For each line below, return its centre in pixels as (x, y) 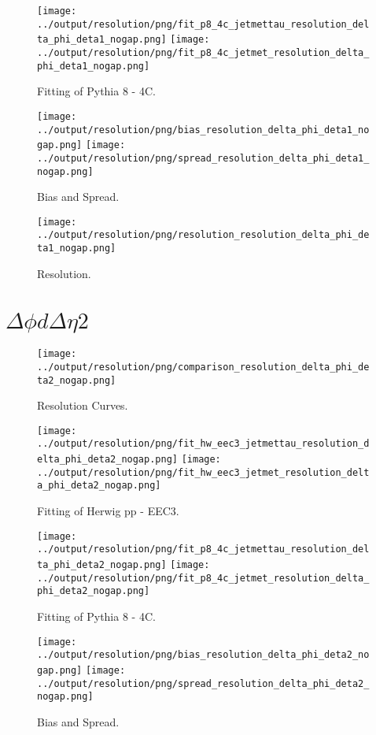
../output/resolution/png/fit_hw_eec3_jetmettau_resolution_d (203, 444)
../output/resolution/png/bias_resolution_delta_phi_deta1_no (203, 130)
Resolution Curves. (83, 405)
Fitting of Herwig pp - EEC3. (108, 511)
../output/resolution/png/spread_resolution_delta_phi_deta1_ (203, 158)
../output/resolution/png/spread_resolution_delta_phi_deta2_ (203, 683)
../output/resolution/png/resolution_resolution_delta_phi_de (203, 235)
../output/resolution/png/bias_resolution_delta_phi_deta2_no (203, 655)
